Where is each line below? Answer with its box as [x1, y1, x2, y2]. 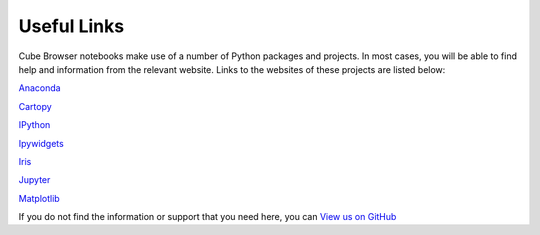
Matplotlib [18, 192, 60, 204]
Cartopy [18, 100, 52, 112]
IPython [18, 119, 51, 131]
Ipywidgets [18, 137, 64, 149]
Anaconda [18, 82, 61, 94]
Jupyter [18, 174, 51, 186]
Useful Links [18, 15, 125, 37]
